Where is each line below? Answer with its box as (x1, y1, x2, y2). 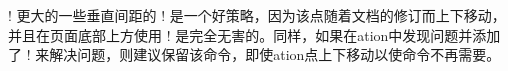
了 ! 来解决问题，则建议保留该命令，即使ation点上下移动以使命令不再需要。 (8, 44, 501, 65)
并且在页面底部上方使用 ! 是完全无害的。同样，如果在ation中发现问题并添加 (8, 24, 501, 45)
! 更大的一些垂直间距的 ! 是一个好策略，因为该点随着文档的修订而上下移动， (8, 5, 506, 25)
